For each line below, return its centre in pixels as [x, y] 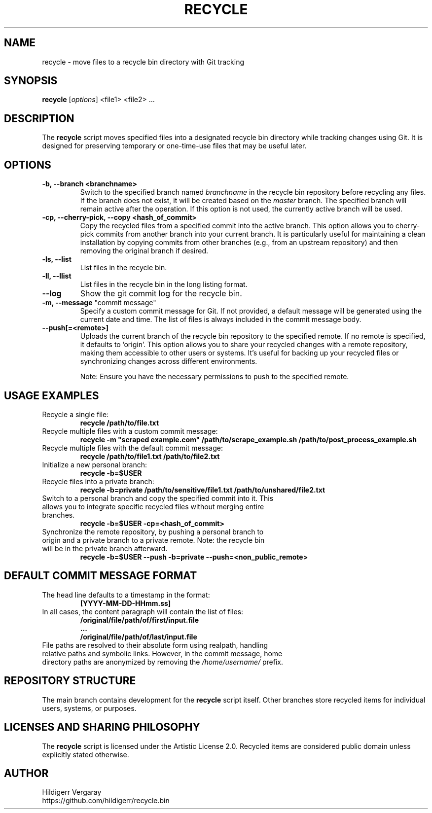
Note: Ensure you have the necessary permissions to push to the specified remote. [215, 377]
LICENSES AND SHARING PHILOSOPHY [102, 727]
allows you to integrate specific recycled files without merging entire [153, 506]
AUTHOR [26, 773]
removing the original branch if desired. [144, 251]
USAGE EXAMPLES [52, 395]
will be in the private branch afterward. [105, 548]
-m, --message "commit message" [99, 303]
